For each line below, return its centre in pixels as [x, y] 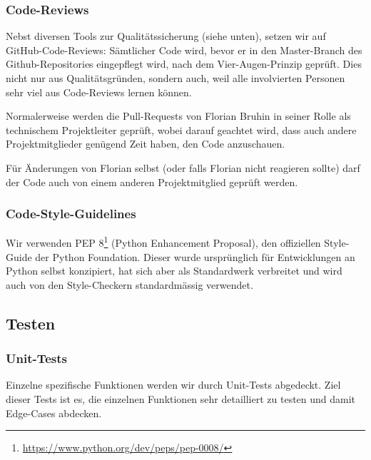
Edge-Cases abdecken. [54, 413]
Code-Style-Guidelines [71, 214]
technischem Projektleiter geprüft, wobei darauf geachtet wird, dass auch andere [181, 129]
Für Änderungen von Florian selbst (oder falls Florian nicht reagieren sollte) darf [183, 167]
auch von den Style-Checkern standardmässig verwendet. [129, 284]
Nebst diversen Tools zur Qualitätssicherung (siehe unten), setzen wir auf [166, 36]
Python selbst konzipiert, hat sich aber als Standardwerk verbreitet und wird [174, 271]
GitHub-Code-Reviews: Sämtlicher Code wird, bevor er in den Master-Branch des [184, 50]
